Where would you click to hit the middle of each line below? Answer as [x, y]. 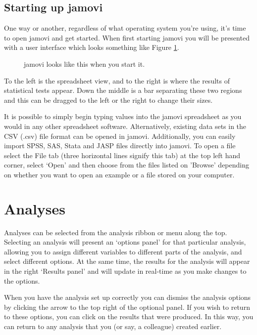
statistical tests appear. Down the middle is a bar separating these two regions [123, 90]
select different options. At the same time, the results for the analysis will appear [127, 261]
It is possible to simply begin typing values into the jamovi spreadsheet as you [123, 116]
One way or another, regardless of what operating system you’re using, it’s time [125, 28]
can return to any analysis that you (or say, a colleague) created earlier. [113, 326]
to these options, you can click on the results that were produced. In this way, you [129, 316]
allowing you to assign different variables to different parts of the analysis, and [123, 251]
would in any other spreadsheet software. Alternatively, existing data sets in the [125, 126]
